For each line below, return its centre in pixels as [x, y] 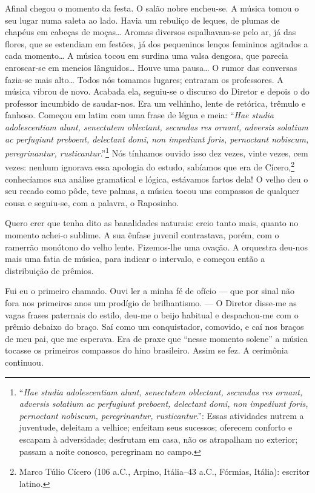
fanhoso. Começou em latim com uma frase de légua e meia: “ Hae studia [140, 115]
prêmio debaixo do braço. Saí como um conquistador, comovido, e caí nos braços [154, 327]
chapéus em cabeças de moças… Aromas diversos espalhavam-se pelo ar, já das [151, 32]
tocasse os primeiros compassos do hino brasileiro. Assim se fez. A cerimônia [147, 350]
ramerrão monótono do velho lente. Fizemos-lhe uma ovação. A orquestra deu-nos [156, 246]
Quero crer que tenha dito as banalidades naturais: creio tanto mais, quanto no [152, 223]
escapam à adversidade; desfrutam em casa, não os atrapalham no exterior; [158, 439]
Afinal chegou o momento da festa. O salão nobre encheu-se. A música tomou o [152, 8]
